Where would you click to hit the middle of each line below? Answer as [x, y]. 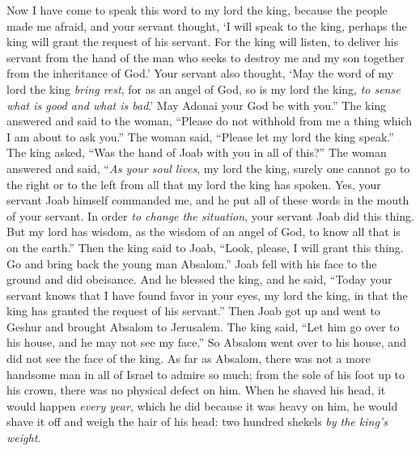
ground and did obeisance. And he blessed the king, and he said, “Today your [199, 279]
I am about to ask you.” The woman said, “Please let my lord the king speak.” [200, 136]
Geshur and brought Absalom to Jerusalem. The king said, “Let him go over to [203, 326]
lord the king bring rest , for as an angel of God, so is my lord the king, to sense [204, 89]
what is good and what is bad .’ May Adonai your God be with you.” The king [197, 105]
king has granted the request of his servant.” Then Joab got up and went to [193, 311]
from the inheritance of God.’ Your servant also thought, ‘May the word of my [200, 73]
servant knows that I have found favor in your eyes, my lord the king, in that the [207, 295]
